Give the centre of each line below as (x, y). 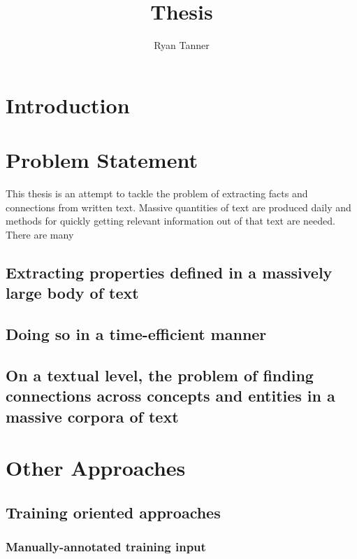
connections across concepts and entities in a (170, 396)
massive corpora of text (92, 416)
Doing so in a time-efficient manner (136, 333)
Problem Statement (102, 160)
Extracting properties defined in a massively (169, 272)
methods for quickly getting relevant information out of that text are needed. (170, 221)
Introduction (68, 105)
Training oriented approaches (113, 512)
